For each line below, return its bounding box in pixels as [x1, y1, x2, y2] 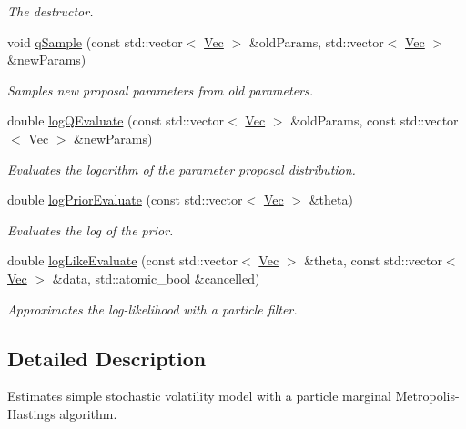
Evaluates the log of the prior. [7, 220, 174, 239]
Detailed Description [7, 344, 207, 372]
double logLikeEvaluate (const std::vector [7, 251, 238, 270]
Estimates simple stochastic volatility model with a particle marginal [7, 386, 391, 405]
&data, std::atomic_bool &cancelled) [52, 268, 260, 287]
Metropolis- [395, 386, 460, 405]
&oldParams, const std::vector [290, 111, 459, 130]
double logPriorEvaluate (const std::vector [7, 190, 243, 209]
